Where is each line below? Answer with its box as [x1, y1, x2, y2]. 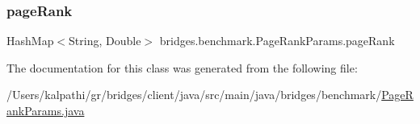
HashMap [6, 32, 54, 49]
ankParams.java [6, 102, 85, 118]
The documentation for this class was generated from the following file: [6, 59, 358, 76]
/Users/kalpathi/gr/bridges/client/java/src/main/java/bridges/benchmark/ [6, 86, 382, 103]
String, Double [69, 32, 141, 49]
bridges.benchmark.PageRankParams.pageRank [159, 32, 395, 49]
